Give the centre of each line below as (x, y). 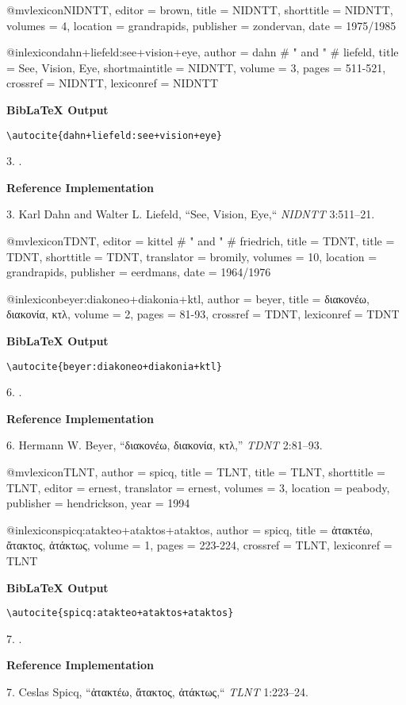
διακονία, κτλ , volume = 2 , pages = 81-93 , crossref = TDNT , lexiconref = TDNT (203, 314)
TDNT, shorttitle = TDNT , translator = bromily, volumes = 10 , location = (192, 256)
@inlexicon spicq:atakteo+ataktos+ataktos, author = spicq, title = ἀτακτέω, (190, 529)
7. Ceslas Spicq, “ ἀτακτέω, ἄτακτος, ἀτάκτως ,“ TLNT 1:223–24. (157, 692)
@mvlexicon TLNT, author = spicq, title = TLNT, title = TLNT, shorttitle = (196, 472)
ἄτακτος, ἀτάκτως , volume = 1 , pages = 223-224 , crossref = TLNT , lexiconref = (199, 545)
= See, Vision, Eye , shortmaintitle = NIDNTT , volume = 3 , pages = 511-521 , (196, 67)
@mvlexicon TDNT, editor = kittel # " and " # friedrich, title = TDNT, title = (201, 241)
